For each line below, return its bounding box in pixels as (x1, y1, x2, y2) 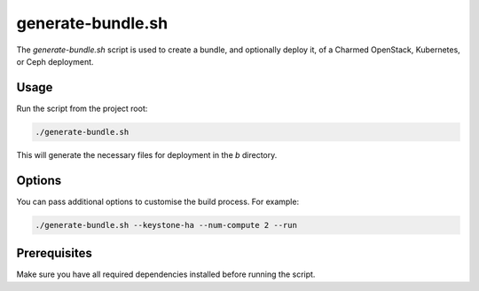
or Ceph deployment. (16, 56, 94, 67)
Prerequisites (16, 246, 92, 261)
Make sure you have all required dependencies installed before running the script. (16, 269, 316, 279)
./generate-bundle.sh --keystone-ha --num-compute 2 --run (35, 220, 297, 230)
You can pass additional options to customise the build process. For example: (16, 196, 300, 207)
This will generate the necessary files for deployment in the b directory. (16, 149, 278, 160)
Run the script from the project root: (16, 103, 148, 114)
